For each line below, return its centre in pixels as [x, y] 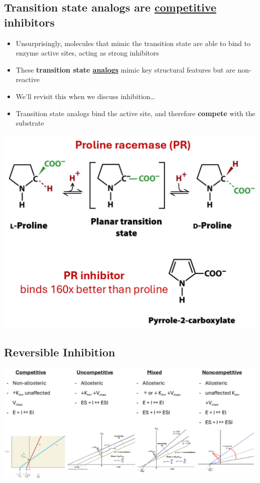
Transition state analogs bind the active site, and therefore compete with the [135, 113]
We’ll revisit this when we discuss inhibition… [85, 96]
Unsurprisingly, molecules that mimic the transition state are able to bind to [133, 43]
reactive [28, 79]
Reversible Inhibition [60, 352]
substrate [30, 123]
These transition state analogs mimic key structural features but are [125, 69]
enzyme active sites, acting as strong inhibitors [87, 53]
